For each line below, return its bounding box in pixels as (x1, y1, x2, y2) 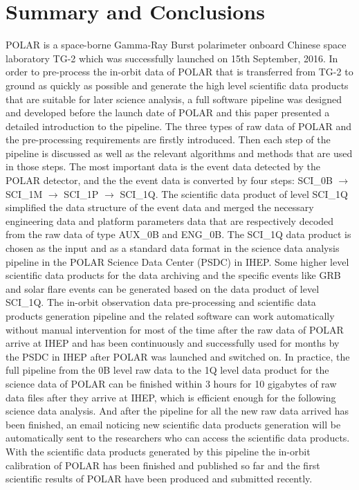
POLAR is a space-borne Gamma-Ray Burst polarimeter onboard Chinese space (6, 37, 347, 52)
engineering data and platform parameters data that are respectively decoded (6, 213, 334, 228)
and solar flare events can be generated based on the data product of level (6, 281, 320, 296)
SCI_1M (6, 186, 43, 201)
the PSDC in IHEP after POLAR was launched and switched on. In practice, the (6, 349, 350, 363)
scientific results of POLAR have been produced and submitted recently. (6, 471, 313, 486)
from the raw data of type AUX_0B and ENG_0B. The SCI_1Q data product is (6, 227, 351, 242)
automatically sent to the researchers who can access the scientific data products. (6, 430, 350, 445)
